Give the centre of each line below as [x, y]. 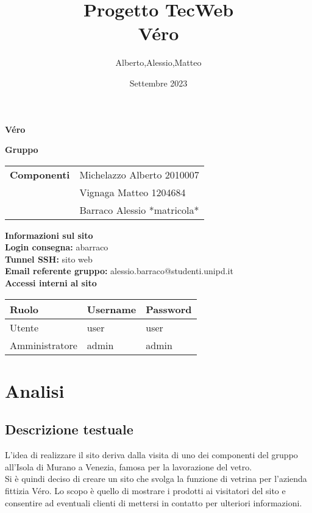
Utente [24, 327]
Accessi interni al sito [51, 283]
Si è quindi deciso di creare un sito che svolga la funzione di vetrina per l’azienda [156, 479]
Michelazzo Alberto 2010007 [139, 174]
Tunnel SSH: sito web [49, 259]
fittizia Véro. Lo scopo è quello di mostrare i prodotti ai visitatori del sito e [145, 491]
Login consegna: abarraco [57, 247]
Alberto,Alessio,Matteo [158, 62]
